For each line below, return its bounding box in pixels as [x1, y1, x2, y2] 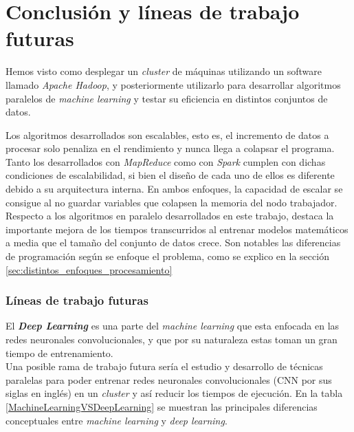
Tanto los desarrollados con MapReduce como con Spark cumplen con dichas [5, 154, 326, 169]
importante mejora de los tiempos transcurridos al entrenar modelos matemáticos [5, 222, 349, 236]
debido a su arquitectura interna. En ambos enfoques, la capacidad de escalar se [5, 182, 343, 196]
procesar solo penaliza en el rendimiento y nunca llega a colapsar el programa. [5, 141, 335, 155]
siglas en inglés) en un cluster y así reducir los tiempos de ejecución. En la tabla [5, 386, 343, 400]
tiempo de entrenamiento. [5, 345, 113, 360]
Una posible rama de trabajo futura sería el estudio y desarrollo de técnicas [5, 359, 323, 374]
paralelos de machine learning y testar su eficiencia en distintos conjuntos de [5, 91, 328, 105]
